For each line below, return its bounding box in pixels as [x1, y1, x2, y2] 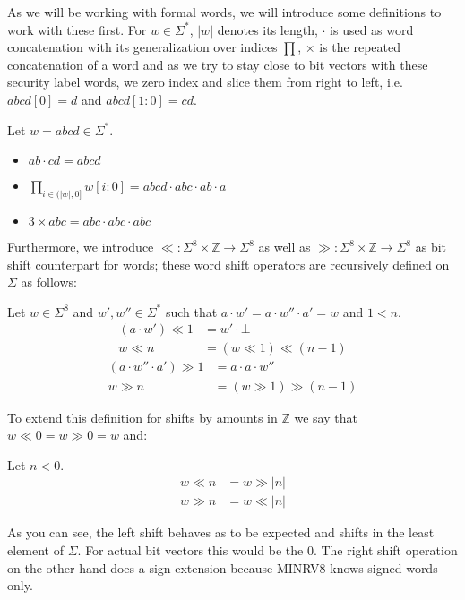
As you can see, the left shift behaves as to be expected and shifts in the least [7, 523, 435, 542]
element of [7, 540, 64, 559]
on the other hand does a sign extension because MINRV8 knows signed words [7, 558, 438, 577]
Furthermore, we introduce [7, 237, 154, 256]
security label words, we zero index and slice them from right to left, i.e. [7, 73, 403, 91]
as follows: [21, 272, 77, 291]
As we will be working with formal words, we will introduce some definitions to [7, 3, 442, 21]
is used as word [330, 20, 414, 39]
